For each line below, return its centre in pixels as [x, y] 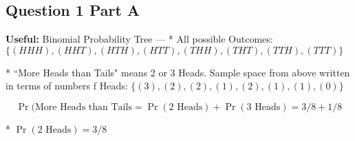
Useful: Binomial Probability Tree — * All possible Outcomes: [139, 39]
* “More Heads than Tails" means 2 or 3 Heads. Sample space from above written [178, 72]
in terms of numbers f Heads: [67, 86]
